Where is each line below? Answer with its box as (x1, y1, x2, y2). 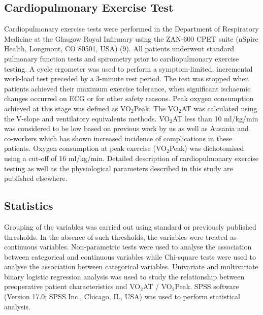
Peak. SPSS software (175, 281, 239, 292)
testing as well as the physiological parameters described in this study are (4, 163, 233, 173)
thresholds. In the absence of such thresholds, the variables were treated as (4, 231, 237, 242)
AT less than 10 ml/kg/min (172, 113, 258, 123)
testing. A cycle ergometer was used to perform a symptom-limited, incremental (4, 63, 253, 74)
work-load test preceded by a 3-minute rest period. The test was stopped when (4, 73, 249, 84)
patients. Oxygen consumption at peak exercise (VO (4, 143, 167, 153)
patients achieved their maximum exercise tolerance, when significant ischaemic (4, 83, 251, 93)
